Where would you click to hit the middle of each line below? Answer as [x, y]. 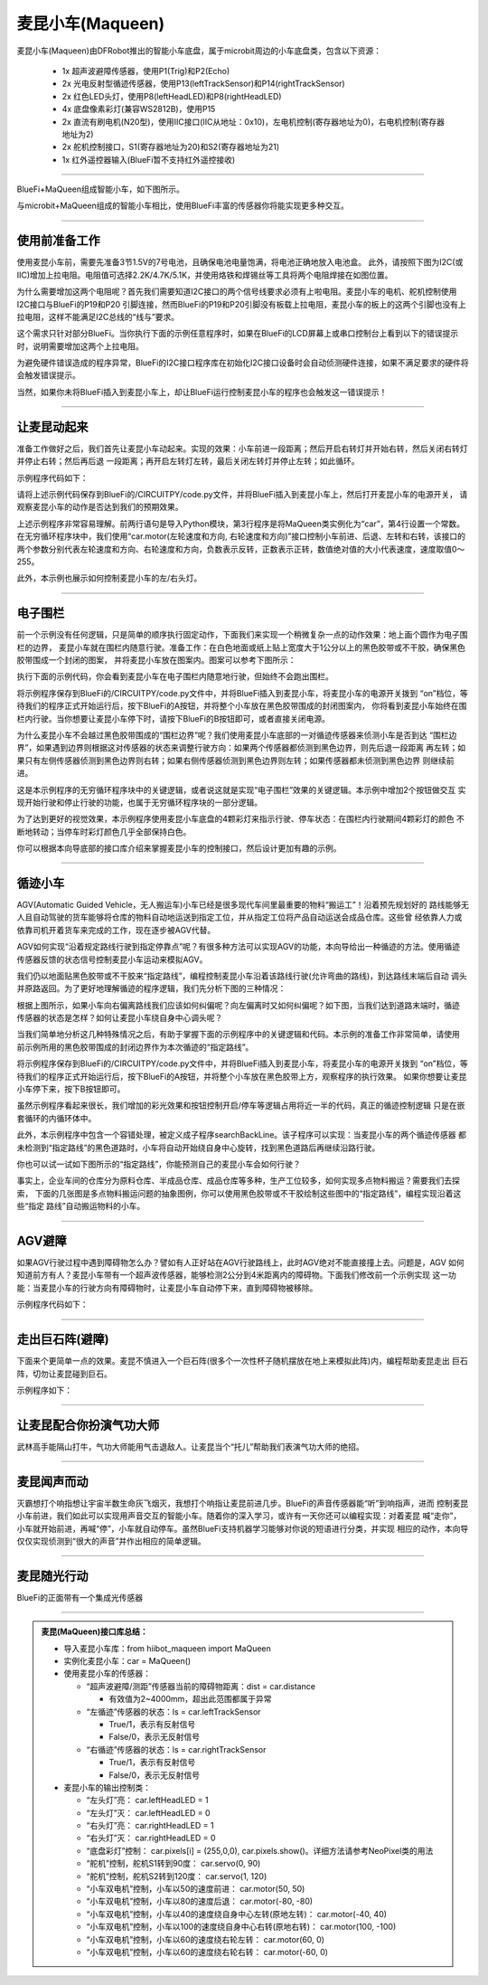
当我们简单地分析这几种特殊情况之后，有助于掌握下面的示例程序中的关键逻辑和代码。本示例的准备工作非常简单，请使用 [238, 1035]
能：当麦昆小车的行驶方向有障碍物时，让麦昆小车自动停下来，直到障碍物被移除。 [167, 1288]
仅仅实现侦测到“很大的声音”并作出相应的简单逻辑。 [112, 1541]
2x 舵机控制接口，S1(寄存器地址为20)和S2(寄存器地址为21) [171, 147]
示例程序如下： [44, 1390]
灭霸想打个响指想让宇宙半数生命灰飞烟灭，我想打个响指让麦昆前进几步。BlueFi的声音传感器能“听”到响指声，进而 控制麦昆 [243, 1503]
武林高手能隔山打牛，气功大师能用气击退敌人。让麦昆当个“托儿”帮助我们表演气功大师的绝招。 [191, 1446]
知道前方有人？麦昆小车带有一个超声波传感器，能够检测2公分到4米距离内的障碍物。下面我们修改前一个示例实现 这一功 [236, 1275]
